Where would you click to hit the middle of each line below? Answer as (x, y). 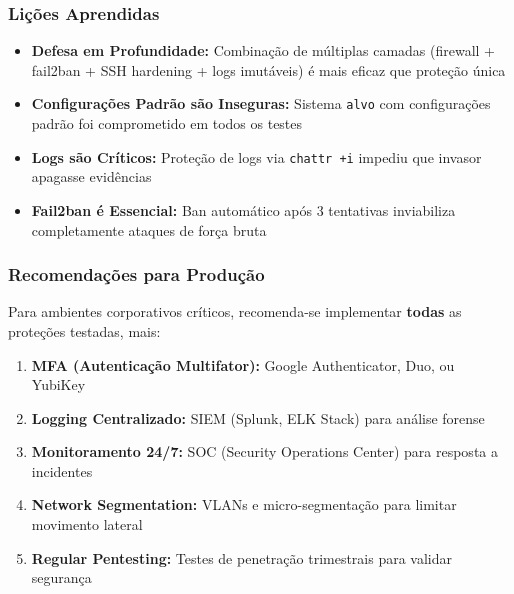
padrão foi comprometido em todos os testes (167, 123)
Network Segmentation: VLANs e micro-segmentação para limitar (244, 504)
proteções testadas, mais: (84, 330)
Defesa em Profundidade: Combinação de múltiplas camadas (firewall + (263, 50)
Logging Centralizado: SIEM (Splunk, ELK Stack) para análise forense (258, 417)
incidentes (62, 470)
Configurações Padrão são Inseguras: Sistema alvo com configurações (261, 103)
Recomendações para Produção (136, 274)
